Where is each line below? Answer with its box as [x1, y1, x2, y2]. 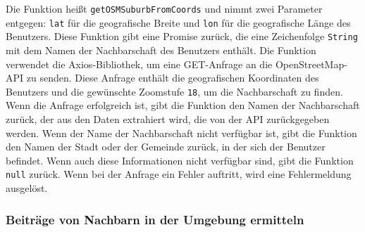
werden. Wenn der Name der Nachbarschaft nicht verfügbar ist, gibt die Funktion [6, 125, 357, 140]
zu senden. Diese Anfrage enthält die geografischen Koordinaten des [26, 70, 319, 85]
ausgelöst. [6, 181, 48, 195]
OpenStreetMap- [275, 56, 347, 71]
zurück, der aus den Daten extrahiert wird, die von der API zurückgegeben [6, 112, 330, 126]
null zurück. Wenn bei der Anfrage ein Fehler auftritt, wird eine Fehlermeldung [6, 167, 352, 181]
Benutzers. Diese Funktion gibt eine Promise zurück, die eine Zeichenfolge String [6, 29, 358, 44]
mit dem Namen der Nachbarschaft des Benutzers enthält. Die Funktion [6, 42, 316, 57]
